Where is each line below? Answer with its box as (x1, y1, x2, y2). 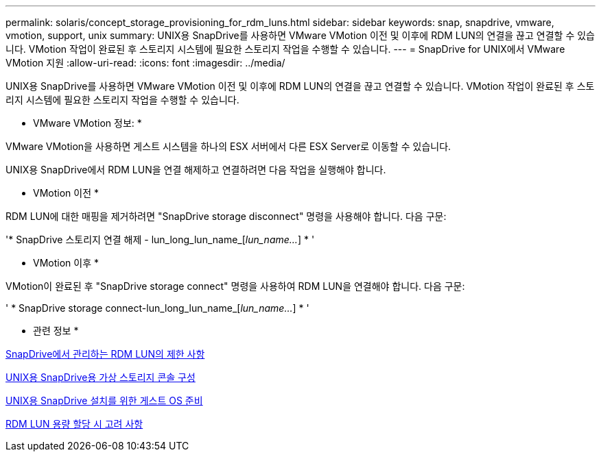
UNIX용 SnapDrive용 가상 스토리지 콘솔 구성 (5, 371, 196, 383)
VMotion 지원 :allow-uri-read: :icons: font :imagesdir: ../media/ (5, 57, 285, 69)
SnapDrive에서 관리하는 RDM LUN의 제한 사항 (5, 348, 205, 360)
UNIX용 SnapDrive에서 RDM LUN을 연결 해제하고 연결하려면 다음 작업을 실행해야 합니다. (5, 164, 386, 175)
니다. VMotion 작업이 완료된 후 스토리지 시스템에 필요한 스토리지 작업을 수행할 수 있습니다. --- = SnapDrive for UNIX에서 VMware (5, 43, 565, 55)
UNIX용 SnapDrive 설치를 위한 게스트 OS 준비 (5, 395, 203, 406)
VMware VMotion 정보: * (33, 117, 142, 129)
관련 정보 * (33, 325, 79, 336)
